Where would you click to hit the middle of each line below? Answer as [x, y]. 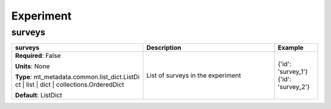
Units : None [32, 66]
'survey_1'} [293, 72]
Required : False [38, 56]
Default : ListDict [39, 96]
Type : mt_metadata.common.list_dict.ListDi [78, 77]
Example [291, 47]
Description [164, 47]
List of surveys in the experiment [194, 76]
